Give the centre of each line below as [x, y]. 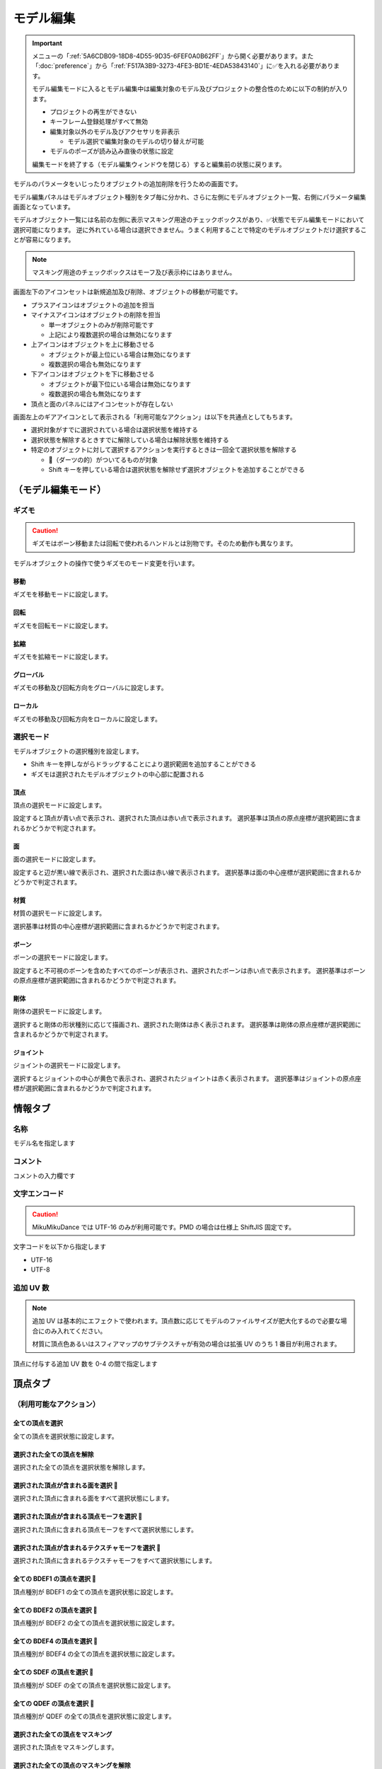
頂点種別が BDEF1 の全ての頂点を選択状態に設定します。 [95, 1591]
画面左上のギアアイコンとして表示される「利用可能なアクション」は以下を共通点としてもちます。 [155, 417]
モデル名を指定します [44, 1143]
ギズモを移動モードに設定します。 [63, 594]
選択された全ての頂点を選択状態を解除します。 [81, 1467]
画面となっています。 [44, 207]
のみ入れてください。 [75, 1331]
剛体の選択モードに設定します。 [59, 1011]
